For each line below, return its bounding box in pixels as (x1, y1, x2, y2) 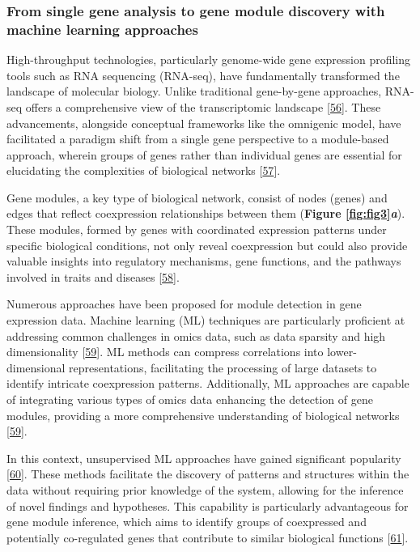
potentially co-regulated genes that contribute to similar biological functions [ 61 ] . (6, 529, 409, 546)
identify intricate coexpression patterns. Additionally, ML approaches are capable (6, 375, 409, 392)
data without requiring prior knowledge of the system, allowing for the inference (6, 481, 404, 498)
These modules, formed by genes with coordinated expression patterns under (6, 221, 387, 238)
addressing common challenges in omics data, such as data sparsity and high (6, 327, 386, 344)
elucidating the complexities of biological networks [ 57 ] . (6, 162, 281, 179)
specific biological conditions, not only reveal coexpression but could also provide (6, 236, 408, 253)
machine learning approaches (6, 19, 198, 39)
